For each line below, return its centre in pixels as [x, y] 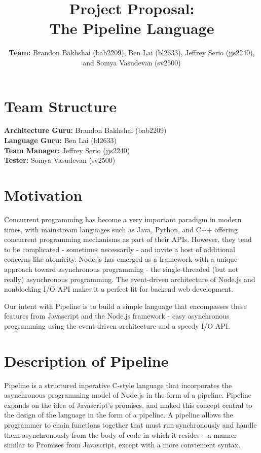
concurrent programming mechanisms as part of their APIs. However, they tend [128, 239]
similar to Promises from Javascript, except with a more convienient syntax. [122, 445]
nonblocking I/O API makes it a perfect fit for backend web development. [119, 289]
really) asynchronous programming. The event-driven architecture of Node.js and [130, 279]
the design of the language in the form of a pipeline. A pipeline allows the [119, 415]
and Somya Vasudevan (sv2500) [132, 62]
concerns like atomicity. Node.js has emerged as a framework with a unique [121, 259]
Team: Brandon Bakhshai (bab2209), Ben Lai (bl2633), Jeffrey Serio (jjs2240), [132, 53]
